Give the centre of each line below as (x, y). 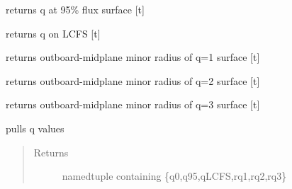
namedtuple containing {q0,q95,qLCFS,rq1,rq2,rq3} (174, 176)
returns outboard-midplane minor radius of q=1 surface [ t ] (133, 57)
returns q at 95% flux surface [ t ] (75, 9)
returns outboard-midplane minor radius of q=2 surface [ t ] (133, 80)
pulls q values (35, 128)
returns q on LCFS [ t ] (53, 33)
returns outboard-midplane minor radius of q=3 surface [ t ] (133, 104)
